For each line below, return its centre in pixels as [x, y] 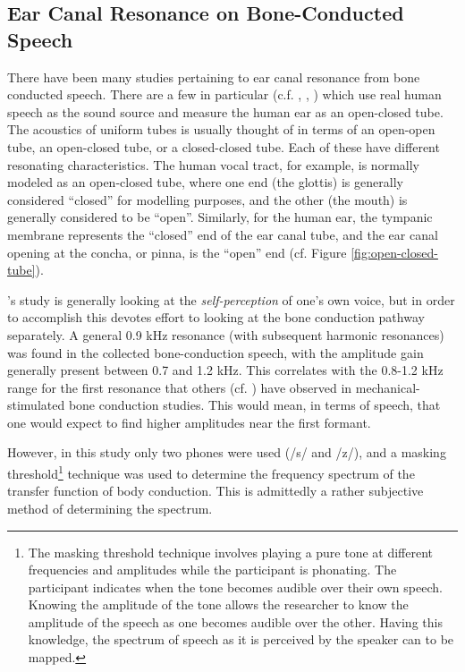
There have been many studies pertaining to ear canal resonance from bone [214, 77]
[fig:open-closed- [394, 252]
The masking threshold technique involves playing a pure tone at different [231, 552]
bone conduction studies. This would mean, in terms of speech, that [254, 405]
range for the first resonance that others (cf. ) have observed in [180, 387]
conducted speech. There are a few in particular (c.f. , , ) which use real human [224, 94]
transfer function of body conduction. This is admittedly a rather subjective [216, 491]
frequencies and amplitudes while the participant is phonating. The [212, 570]
